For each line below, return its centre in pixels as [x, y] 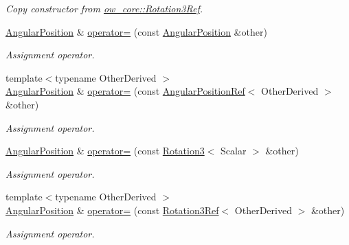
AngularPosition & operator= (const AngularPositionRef [125, 91]
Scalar [233, 151]
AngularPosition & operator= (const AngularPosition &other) [136, 31]
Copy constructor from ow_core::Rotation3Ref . [104, 8]
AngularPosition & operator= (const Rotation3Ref [112, 210]
